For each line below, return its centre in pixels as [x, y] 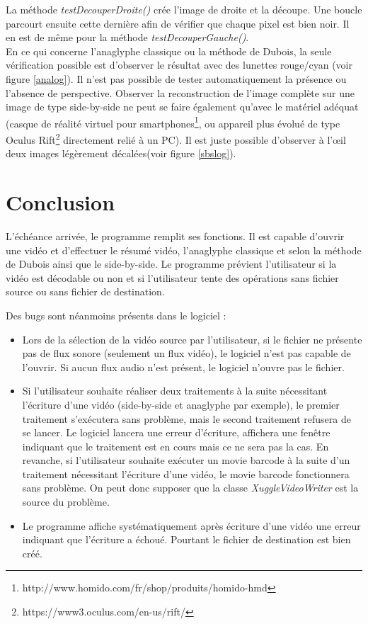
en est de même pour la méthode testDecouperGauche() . [127, 37]
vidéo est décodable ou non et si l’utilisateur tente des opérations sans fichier [172, 277]
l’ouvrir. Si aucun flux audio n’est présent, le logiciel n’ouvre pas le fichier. [183, 367]
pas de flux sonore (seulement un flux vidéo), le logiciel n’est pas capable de [186, 353]
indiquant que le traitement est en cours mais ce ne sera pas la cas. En [176, 446]
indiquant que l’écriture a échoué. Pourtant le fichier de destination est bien [186, 539]
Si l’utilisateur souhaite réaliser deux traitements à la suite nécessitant [175, 391]
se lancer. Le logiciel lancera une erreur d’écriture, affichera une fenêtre [176, 432]
